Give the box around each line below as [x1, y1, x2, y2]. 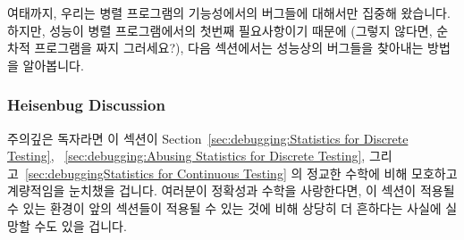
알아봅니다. [22, 55, 84, 74]
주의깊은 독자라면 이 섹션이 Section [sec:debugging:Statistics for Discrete [7, 128, 409, 147]
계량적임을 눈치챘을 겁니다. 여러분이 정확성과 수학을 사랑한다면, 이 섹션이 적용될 [7, 181, 455, 200]
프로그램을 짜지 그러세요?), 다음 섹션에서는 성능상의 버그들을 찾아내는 [34, 38, 424, 57]
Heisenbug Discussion [7, 94, 165, 116]
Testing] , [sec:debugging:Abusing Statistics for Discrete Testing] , [7, 146, 366, 165]
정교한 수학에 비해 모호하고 [307, 163, 458, 182]
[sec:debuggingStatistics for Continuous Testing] [24, 163, 287, 182]
